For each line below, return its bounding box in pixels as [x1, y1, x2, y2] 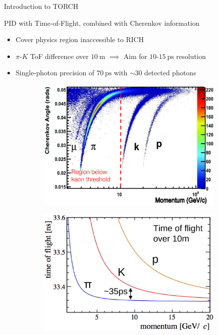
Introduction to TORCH [4, 1, 78, 11]
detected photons [144, 67, 196, 78]
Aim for [123, 51, 148, 61]
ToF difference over [30, 51, 89, 61]
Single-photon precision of [15, 67, 95, 78]
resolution [176, 51, 206, 61]
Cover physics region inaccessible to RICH [15, 34, 144, 45]
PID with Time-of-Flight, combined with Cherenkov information [4, 17, 200, 28]
